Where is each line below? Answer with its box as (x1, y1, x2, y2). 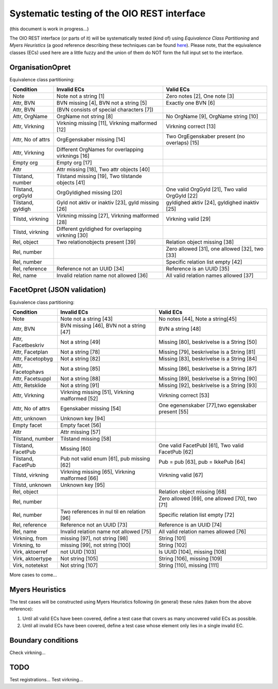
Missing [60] (60, 445, 91, 452)
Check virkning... (9, 649, 46, 656)
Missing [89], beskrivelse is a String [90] (159, 375, 257, 382)
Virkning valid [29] (166, 215, 211, 223)
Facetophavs (12, 368, 44, 375)
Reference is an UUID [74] (159, 521, 222, 528)
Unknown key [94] (60, 414, 106, 422)
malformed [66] (60, 475, 98, 482)
